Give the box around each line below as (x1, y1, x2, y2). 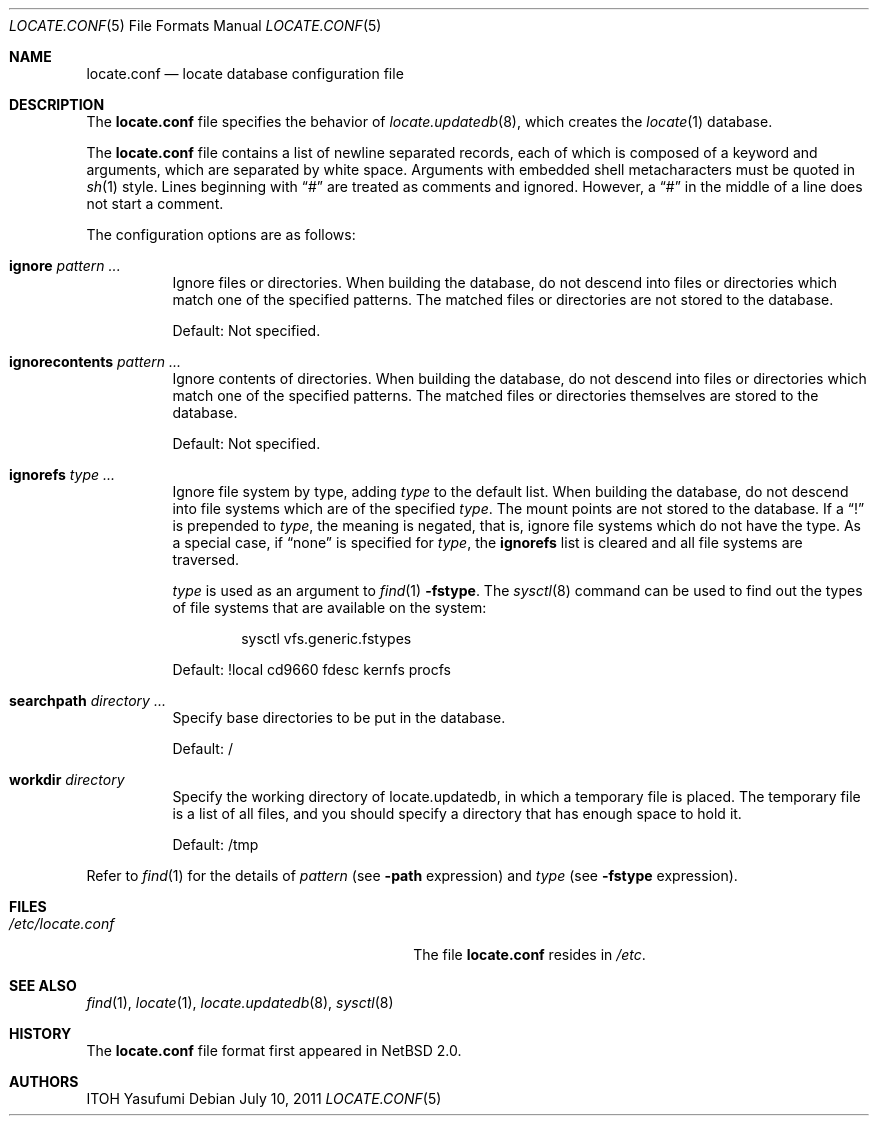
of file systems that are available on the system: (172, 599, 487, 616)
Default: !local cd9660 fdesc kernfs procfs (172, 661, 452, 678)
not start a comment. (86, 195, 224, 212)
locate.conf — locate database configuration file (86, 65, 404, 82)
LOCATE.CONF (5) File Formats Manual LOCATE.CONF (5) (9, 17, 382, 34)
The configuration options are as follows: (86, 226, 356, 243)
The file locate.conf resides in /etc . (413, 946, 646, 963)
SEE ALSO (9, 977, 77, 994)
